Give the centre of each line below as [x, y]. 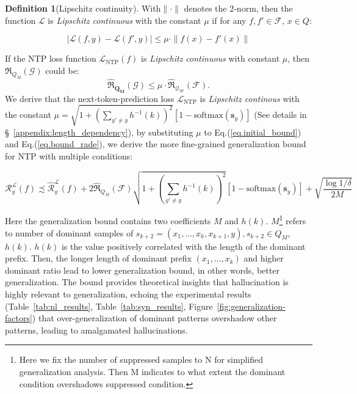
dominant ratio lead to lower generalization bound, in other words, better [142, 270]
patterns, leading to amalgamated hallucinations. [96, 330]
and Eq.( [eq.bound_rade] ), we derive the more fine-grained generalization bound [156, 144]
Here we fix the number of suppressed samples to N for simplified [141, 359]
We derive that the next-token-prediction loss [90, 98]
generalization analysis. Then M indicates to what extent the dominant [152, 371]
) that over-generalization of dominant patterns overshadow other [154, 318]
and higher [264, 258]
